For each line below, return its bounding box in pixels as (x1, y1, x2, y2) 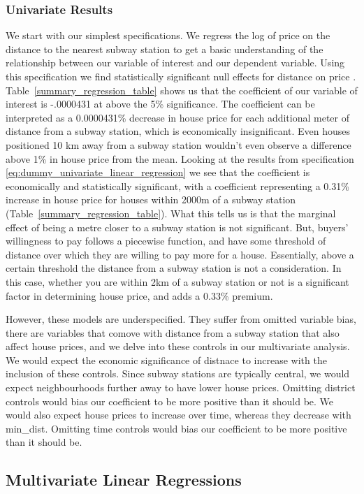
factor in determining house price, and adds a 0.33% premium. (6, 288, 273, 303)
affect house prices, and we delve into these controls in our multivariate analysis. (6, 339, 350, 354)
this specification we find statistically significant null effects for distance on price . (6, 69, 356, 83)
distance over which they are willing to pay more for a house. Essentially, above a (6, 247, 354, 261)
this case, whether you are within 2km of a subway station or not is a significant (6, 274, 349, 289)
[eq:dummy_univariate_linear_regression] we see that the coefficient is (6, 165, 310, 180)
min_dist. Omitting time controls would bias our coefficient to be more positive (6, 421, 347, 435)
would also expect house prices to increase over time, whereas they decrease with (6, 407, 351, 422)
